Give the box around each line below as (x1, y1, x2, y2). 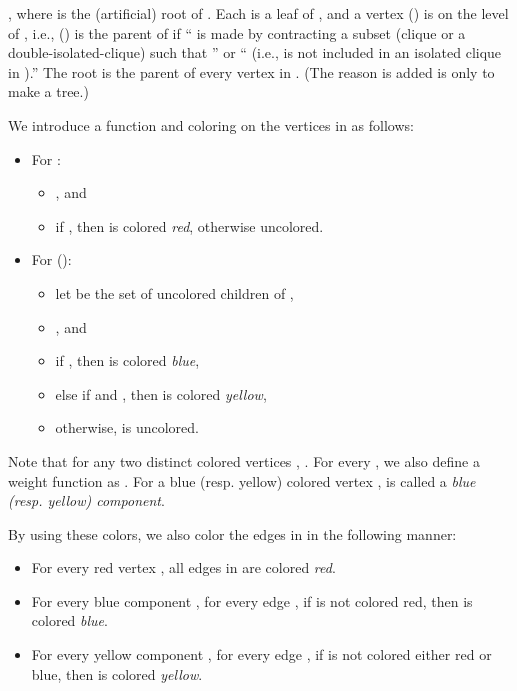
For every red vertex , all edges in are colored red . (31, 557, 336, 578)
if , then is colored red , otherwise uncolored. (55, 215, 324, 236)
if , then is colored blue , (55, 350, 200, 371)
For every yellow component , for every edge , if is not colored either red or (31, 644, 492, 665)
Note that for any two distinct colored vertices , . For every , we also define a (8, 450, 480, 471)
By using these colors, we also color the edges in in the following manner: (8, 523, 457, 544)
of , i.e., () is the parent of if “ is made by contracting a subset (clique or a (8, 22, 466, 43)
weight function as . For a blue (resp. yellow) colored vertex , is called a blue (8, 470, 476, 491)
